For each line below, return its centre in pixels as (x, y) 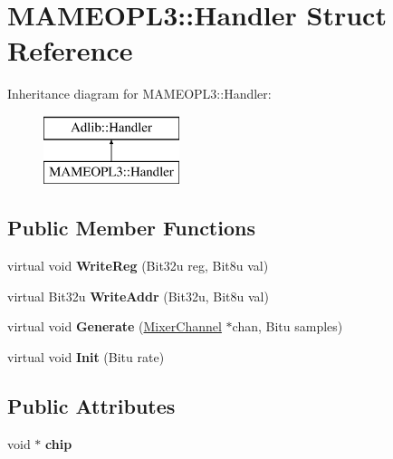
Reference (70, 50)
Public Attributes (91, 406)
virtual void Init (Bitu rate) (86, 357)
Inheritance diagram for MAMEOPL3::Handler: (139, 94)
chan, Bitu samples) (288, 326)
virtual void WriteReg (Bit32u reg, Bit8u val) (138, 266)
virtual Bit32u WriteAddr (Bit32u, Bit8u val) (138, 296)
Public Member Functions (131, 228)
